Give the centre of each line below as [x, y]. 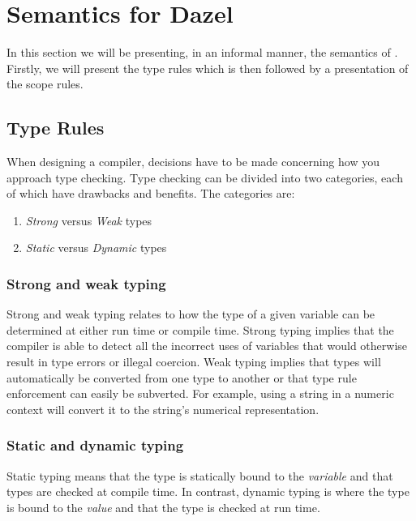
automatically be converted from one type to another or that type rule [182, 377]
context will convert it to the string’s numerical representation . [163, 409]
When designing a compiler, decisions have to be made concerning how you [193, 162]
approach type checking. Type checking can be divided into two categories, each [205, 177]
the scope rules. [45, 84]
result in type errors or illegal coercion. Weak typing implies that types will [194, 362]
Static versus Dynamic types [96, 248]
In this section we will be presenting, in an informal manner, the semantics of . [202, 52]
